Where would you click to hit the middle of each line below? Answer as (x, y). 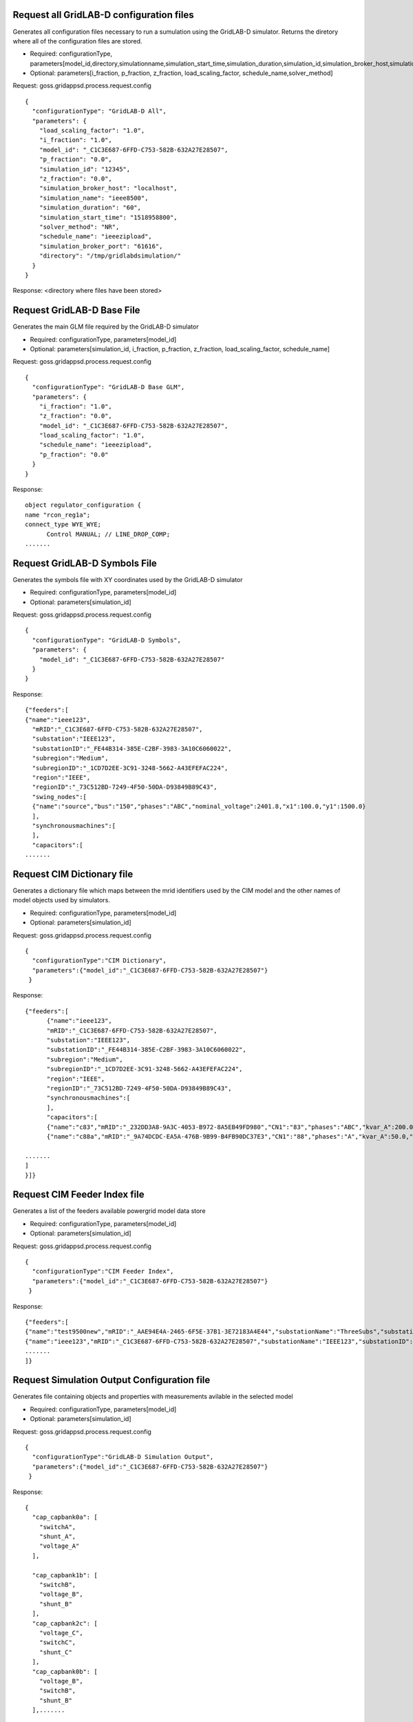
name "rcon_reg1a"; (58, 515)
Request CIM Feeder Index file (78, 1195)
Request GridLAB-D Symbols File (85, 563)
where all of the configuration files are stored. (77, 41)
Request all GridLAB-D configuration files (103, 15)
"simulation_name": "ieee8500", (94, 198)
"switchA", (57, 1527)
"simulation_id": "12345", (85, 169)
